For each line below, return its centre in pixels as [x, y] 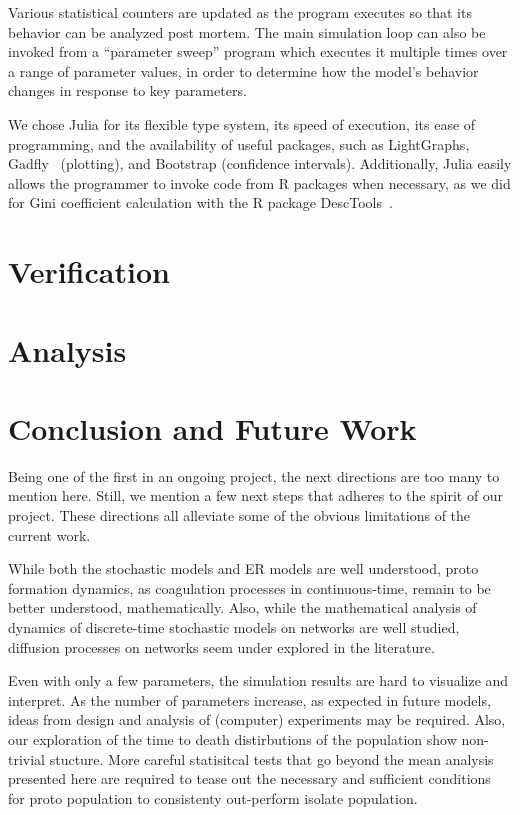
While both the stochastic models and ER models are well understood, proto [243, 568]
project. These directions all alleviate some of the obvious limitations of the [239, 515]
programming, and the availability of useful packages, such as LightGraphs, [239, 143]
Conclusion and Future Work [212, 427]
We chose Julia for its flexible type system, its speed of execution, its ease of [242, 123]
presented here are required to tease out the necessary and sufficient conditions [249, 778]
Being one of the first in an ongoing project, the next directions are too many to [254, 475]
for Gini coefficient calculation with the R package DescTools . [200, 202]
